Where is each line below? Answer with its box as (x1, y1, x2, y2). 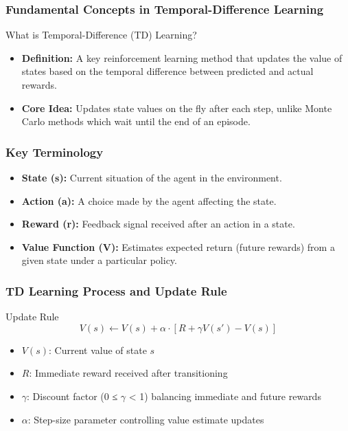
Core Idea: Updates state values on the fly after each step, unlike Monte (21, 100, 332, 115)
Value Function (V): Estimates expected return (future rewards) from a (21, 239, 335, 254)
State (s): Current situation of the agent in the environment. (21, 170, 282, 184)
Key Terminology (5, 143, 104, 160)
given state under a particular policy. (21, 253, 177, 267)
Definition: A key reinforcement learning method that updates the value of (21, 50, 343, 65)
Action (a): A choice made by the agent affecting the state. (21, 193, 277, 208)
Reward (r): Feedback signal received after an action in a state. (21, 217, 295, 231)
